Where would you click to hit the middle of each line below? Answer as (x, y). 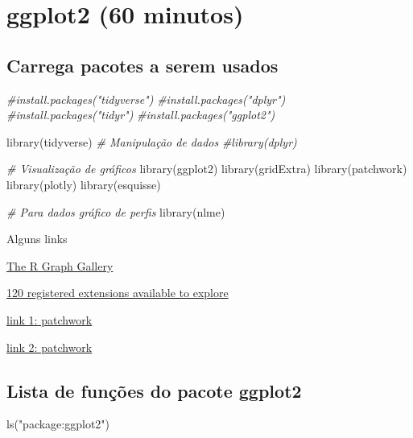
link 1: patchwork (50, 319)
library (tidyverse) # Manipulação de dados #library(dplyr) (152, 141)
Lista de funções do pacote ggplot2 (154, 390)
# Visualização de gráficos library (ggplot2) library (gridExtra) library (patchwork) (207, 169)
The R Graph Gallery (60, 265)
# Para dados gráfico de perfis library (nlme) (116, 211)
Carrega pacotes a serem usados (142, 65)
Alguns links (37, 239)
